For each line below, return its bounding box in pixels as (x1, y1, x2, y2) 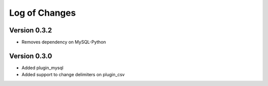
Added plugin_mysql (21, 64, 64, 71)
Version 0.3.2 (9, 26, 52, 34)
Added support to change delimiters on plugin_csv (21, 72, 125, 78)
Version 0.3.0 (9, 52, 52, 60)
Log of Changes (9, 7, 76, 18)
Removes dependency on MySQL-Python (21, 39, 106, 45)
